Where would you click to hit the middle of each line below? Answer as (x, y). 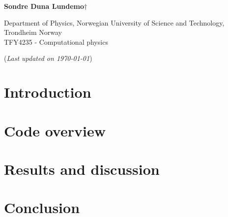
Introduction (48, 92)
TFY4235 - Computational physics (56, 41)
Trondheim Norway (33, 32)
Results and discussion (82, 169)
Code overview (55, 130)
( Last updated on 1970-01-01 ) (48, 58)
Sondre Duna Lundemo (44, 6)
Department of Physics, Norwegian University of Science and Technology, (114, 22)
